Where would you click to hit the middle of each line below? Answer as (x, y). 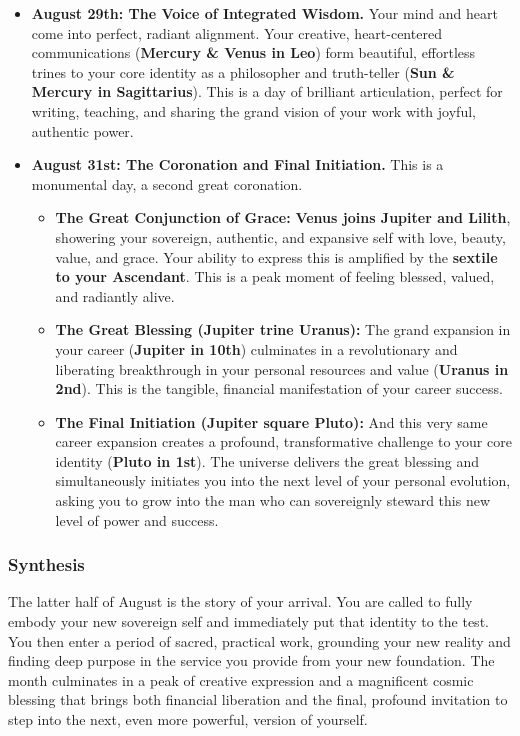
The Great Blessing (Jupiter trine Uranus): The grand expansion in (283, 329)
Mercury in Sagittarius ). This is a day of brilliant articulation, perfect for (267, 91)
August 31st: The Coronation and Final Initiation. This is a (237, 164)
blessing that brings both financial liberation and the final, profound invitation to (258, 699)
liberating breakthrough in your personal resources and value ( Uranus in (282, 368)
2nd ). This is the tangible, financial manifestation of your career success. (279, 388)
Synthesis (46, 564)
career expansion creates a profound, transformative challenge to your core (283, 441)
